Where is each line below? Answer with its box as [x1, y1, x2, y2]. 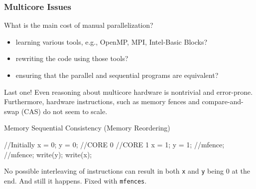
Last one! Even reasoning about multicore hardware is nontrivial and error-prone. [4, 86, 253, 97]
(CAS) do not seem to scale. [21, 106, 108, 116]
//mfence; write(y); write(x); [4, 149, 92, 159]
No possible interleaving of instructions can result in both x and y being [4, 166, 224, 176]
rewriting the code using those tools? [15, 53, 128, 63]
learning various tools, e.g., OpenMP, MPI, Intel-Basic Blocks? [15, 36, 208, 47]
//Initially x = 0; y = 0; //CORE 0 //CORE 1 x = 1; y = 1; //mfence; [4, 139, 225, 149]
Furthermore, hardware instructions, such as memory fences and [4, 96, 200, 107]
